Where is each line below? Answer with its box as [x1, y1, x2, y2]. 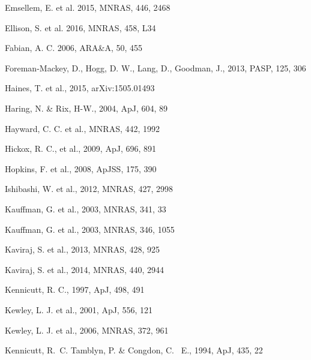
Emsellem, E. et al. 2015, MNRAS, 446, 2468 [5, 1, 171, 13]
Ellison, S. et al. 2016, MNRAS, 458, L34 [5, 21, 156, 34]
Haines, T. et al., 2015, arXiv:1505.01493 [5, 82, 155, 94]
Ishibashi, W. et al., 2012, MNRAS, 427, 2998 [5, 182, 173, 195]
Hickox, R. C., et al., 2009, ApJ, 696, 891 [5, 142, 156, 155]
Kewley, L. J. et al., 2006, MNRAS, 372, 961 [5, 323, 169, 336]
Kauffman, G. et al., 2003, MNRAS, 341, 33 [5, 202, 166, 215]
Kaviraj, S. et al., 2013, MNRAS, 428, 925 [5, 243, 160, 256]
